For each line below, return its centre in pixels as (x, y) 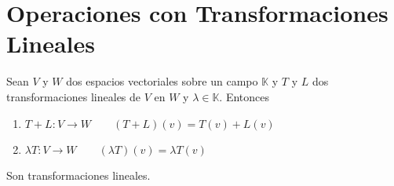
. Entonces (244, 96)
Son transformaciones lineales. (78, 175)
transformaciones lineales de (74, 96)
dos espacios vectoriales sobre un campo (162, 81)
